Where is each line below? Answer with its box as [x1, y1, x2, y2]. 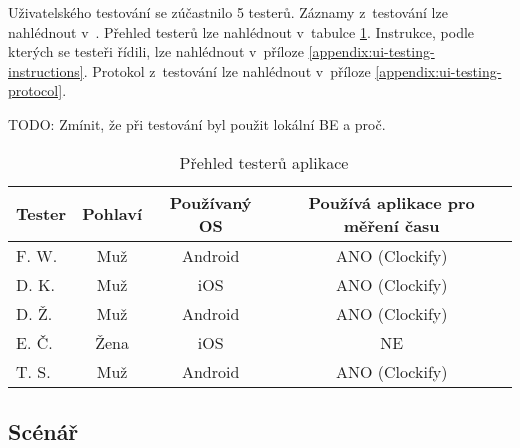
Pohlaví [82, 202, 142, 226]
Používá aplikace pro [308, 190, 475, 214]
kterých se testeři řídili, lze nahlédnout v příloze [8, 41, 304, 62]
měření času [343, 213, 440, 237]
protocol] [8, 80, 63, 101]
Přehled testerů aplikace [179, 150, 349, 174]
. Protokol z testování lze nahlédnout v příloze [83, 60, 371, 81]
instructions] [8, 60, 84, 81]
